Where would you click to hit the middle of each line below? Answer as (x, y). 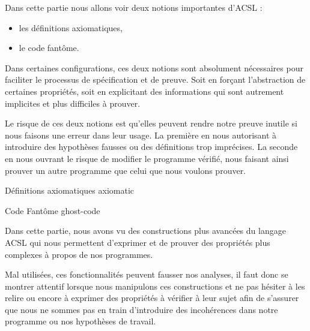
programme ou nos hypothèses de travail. (81, 321)
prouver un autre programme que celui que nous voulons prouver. (126, 170)
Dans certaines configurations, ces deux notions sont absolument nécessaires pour (154, 67)
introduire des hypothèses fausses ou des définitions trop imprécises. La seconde (151, 147)
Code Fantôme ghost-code (53, 210)
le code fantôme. (49, 48)
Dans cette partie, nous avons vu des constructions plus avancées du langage (145, 231)
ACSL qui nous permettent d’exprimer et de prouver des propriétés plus (138, 242)
